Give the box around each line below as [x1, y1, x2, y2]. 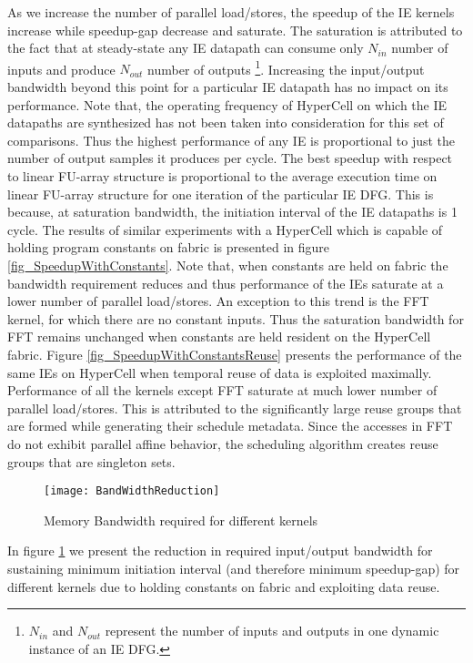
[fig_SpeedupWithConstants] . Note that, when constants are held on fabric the [7, 255, 448, 274]
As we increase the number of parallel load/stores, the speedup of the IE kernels [7, 3, 455, 21]
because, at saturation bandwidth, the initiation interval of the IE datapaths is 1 [7, 202, 458, 221]
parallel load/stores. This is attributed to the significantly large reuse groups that [7, 398, 462, 417]
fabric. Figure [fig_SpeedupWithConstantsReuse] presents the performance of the [7, 344, 462, 363]
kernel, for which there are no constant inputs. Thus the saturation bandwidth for [7, 309, 464, 328]
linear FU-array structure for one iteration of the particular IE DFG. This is [7, 184, 434, 203]
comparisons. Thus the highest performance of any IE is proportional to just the [7, 130, 456, 149]
